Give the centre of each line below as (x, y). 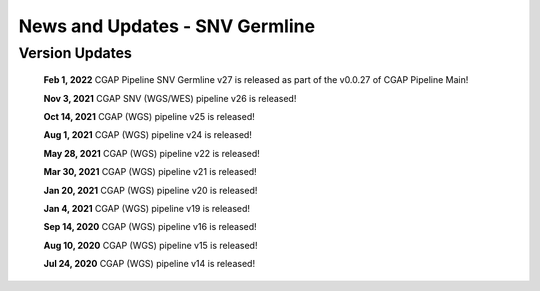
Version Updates (75, 53)
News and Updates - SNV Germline (166, 26)
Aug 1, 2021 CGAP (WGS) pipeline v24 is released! (147, 135)
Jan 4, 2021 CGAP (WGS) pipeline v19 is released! (146, 208)
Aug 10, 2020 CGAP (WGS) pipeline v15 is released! (150, 245)
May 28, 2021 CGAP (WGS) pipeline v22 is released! (151, 153)
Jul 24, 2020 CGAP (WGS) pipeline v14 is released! (149, 264)
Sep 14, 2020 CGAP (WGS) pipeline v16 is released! (150, 227)
